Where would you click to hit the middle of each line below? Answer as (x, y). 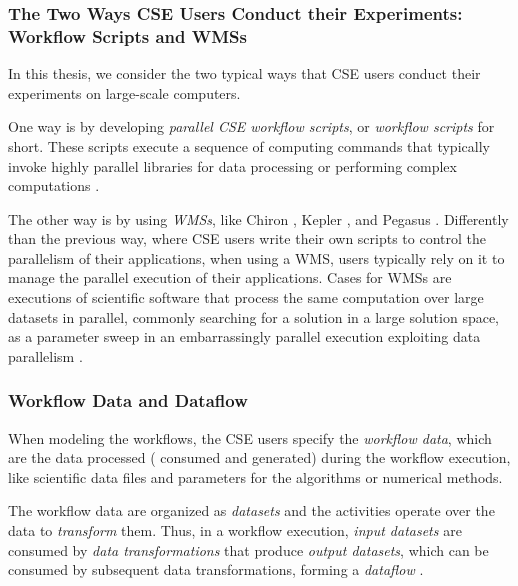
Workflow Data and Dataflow (128, 400)
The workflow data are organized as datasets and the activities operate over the (251, 510)
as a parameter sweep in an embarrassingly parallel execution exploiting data (244, 336)
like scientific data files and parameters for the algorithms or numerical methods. (255, 476)
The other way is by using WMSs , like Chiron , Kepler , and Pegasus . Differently (258, 218)
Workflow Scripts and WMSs (127, 35)
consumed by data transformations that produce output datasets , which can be (248, 549)
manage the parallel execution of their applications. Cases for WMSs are (230, 277)
